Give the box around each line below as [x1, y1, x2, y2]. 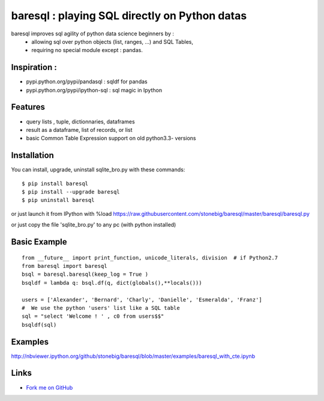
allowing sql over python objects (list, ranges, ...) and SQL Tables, [31, 38, 194, 45]
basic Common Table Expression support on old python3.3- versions [26, 135, 196, 142]
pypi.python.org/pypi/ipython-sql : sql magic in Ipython [26, 86, 162, 94]
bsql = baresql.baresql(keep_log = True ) [22, 271, 149, 278]
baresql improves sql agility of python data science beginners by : [11, 30, 174, 37]
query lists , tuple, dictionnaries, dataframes [26, 117, 135, 125]
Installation [11, 150, 54, 161]
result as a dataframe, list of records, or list [26, 126, 133, 133]
